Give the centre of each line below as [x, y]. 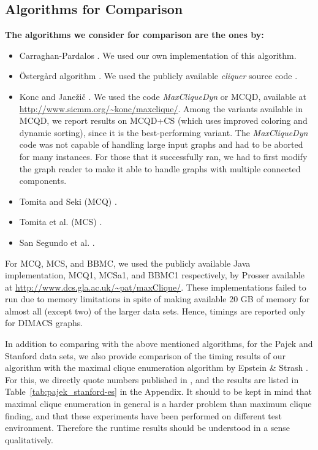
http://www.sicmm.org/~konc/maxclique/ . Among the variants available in [161, 108]
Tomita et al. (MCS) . [61, 222]
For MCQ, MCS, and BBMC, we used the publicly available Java [128, 263]
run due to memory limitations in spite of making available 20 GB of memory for [157, 299]
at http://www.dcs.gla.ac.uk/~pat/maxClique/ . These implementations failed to [156, 287]
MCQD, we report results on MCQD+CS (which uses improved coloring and [163, 120]
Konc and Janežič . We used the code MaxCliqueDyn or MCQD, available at [163, 96]
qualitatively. [29, 439]
